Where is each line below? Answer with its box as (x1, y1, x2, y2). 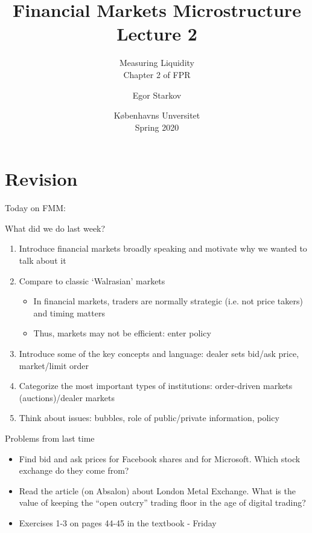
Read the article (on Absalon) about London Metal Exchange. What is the (19, 484, 296, 497)
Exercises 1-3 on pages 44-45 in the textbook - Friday (19, 516, 217, 529)
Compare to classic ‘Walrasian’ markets (19, 274, 165, 287)
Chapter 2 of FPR (123, 68, 191, 80)
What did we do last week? (5, 221, 106, 234)
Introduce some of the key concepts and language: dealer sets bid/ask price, (19, 347, 299, 359)
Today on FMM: (5, 201, 66, 214)
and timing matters (33, 306, 105, 319)
